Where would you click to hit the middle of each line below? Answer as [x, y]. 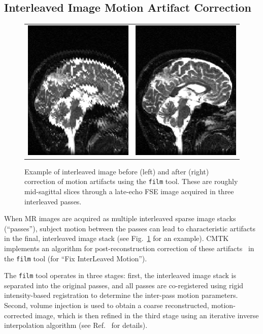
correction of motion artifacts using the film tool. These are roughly [131, 181]
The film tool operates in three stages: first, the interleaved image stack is [120, 275]
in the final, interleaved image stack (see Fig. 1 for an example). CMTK [117, 238]
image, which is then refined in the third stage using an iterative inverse [147, 315]
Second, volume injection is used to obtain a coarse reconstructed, [107, 305]
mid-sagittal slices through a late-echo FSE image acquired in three [129, 191]
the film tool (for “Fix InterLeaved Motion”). [76, 258]
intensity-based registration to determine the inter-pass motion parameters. [121, 295]
